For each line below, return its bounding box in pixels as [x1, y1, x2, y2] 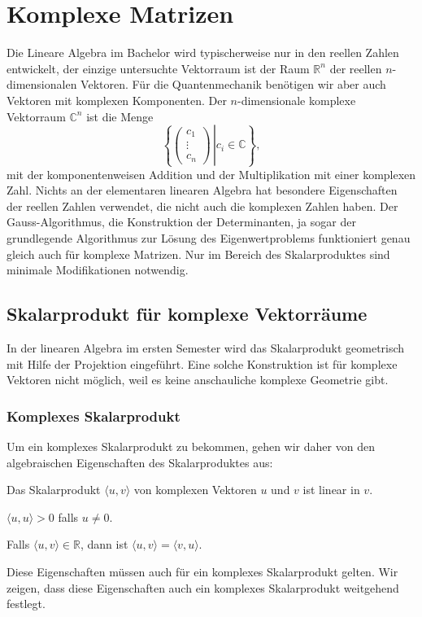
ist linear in [302, 481, 360, 498]
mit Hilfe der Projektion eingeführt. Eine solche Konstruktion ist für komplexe [7, 355, 398, 372]
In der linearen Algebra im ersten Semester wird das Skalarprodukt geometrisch [7, 339, 405, 356]
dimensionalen [7, 76, 77, 93]
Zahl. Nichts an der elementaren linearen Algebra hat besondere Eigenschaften [7, 182, 398, 199]
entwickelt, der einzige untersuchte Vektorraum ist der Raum [7, 59, 310, 77]
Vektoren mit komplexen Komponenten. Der [7, 91, 227, 108]
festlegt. [7, 595, 46, 612]
